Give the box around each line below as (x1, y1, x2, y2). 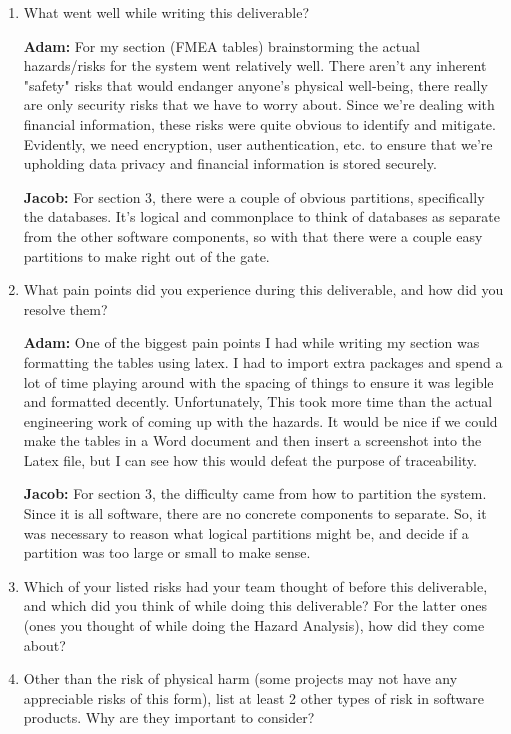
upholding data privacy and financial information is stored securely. (23, 153, 437, 174)
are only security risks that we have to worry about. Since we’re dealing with (23, 94, 495, 115)
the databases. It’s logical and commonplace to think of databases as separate (23, 206, 500, 227)
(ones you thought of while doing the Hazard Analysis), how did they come (23, 615, 485, 636)
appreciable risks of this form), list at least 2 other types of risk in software (23, 687, 484, 708)
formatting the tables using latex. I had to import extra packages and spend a (23, 351, 503, 372)
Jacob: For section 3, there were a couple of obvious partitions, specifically (23, 186, 485, 207)
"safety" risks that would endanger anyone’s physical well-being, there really (23, 74, 488, 95)
